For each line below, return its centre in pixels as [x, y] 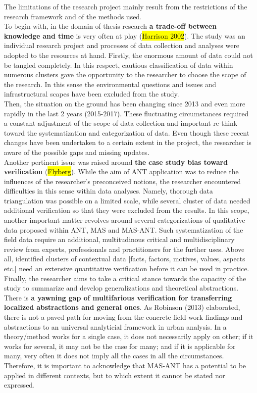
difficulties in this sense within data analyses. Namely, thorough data [109, 191]
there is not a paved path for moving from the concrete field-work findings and [123, 317]
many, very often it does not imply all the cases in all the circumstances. [114, 356]
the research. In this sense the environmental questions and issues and [110, 84]
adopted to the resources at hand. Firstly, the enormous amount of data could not [128, 55]
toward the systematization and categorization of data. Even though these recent [127, 132]
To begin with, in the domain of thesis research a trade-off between [110, 26]
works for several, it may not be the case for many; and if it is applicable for [120, 346]
